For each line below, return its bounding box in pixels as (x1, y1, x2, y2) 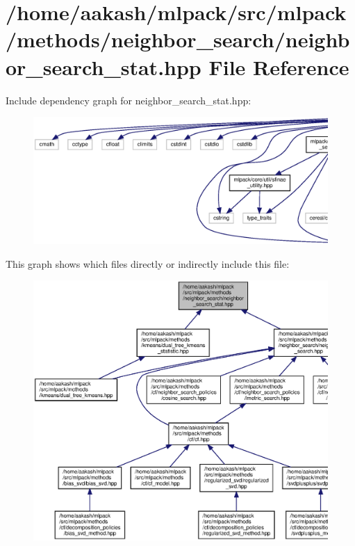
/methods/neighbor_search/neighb (6, 25, 350, 54)
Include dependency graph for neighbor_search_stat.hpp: (6, 93, 251, 107)
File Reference (208, 52, 349, 81)
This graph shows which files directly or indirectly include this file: (6, 256, 290, 271)
